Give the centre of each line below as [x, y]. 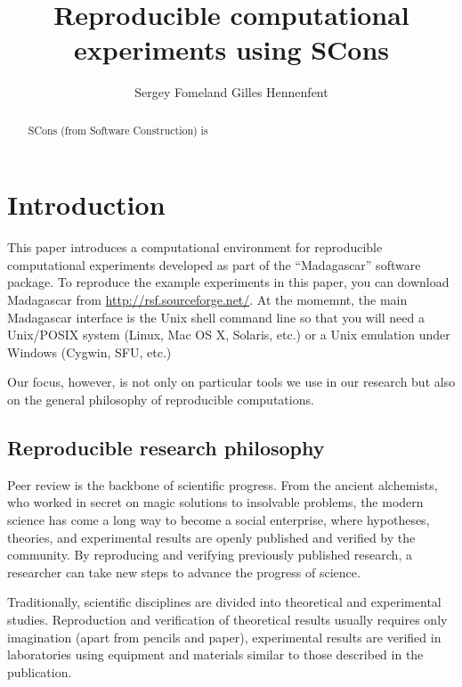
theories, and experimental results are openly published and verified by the [211, 537]
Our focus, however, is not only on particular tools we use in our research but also [231, 382]
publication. [40, 671]
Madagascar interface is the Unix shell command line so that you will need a [216, 317]
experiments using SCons [231, 49]
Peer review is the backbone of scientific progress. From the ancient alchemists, [223, 484]
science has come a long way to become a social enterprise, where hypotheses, [219, 520]
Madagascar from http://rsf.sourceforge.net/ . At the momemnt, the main [207, 300]
